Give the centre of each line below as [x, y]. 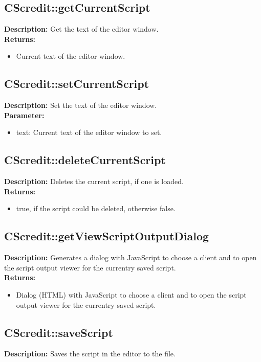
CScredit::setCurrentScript [77, 84]
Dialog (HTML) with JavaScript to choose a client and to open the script [131, 294]
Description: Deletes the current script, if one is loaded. [94, 181]
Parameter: [24, 115]
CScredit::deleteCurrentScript [85, 160]
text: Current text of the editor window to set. [89, 132]
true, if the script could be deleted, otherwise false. [96, 208]
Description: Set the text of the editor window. [81, 105]
